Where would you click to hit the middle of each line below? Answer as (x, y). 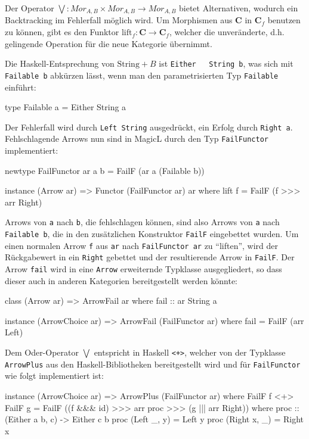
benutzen (284, 20)
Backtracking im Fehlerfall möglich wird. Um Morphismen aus (119, 20)
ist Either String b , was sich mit (226, 63)
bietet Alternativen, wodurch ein (239, 8)
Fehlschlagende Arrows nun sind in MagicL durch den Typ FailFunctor (137, 138)
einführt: (21, 87)
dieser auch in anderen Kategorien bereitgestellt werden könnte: (121, 280)
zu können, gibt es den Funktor (62, 32)
